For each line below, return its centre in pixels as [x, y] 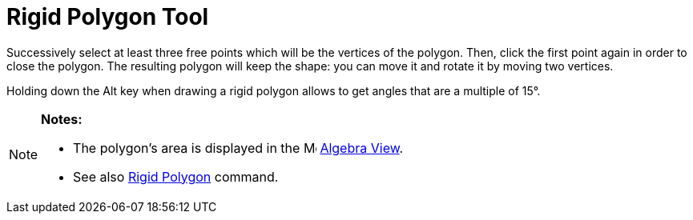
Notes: [62, 119]
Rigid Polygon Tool [108, 17]
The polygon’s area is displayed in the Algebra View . [238, 148]
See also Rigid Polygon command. [176, 176]
